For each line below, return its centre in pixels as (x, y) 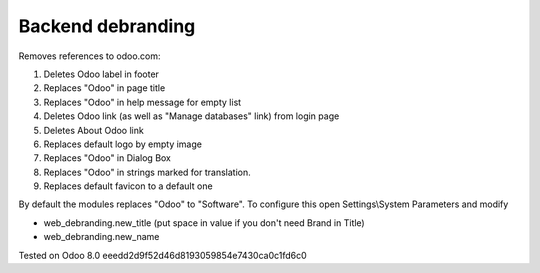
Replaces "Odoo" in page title (104, 88)
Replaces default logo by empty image (122, 144)
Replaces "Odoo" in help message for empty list (142, 102)
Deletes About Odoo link (93, 130)
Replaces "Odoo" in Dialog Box (107, 158)
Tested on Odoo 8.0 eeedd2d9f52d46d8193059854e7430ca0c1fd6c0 (162, 255)
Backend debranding (107, 26)
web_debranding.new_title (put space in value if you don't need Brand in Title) (204, 222)
